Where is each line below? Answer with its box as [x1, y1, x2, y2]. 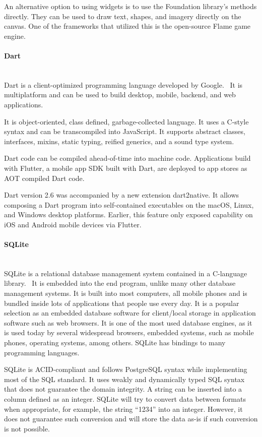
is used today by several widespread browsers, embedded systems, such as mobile [4, 327, 254, 338]
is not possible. [4, 423, 50, 433]
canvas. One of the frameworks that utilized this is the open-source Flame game [4, 21, 251, 31]
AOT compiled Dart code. [4, 172, 85, 183]
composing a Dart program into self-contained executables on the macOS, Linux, [4, 199, 254, 210]
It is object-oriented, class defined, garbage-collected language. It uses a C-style [4, 116, 249, 127]
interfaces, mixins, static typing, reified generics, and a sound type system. [4, 136, 234, 146]
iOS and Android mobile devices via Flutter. [4, 219, 142, 229]
